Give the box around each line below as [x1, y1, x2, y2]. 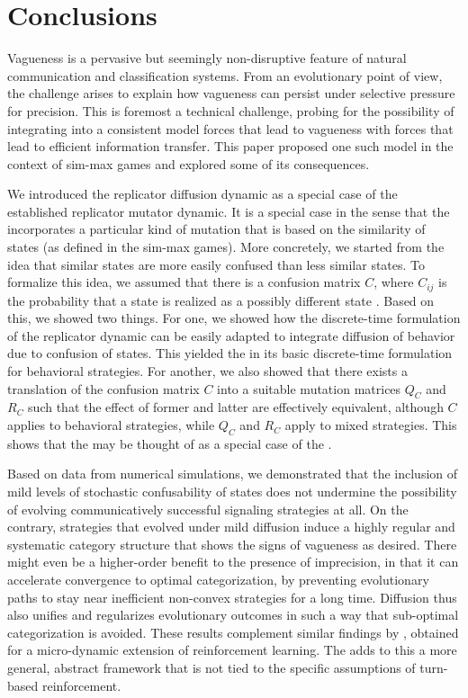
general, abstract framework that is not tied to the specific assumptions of [7, 658, 416, 676]
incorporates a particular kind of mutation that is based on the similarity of [7, 219, 426, 238]
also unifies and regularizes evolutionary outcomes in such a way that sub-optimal [7, 605, 459, 624]
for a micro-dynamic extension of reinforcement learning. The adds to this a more [7, 640, 457, 659]
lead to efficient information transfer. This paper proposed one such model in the [7, 137, 454, 156]
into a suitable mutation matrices [217, 379, 401, 398]
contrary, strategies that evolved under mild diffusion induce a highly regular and [7, 517, 455, 536]
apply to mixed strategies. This [284, 416, 457, 434]
